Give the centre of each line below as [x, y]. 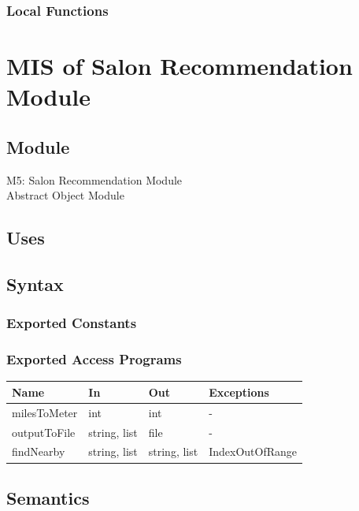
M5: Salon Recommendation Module [94, 179]
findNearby [39, 451]
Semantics [48, 497]
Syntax [35, 283]
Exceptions [239, 392]
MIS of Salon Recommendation [179, 66]
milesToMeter [45, 412]
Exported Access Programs [94, 359]
